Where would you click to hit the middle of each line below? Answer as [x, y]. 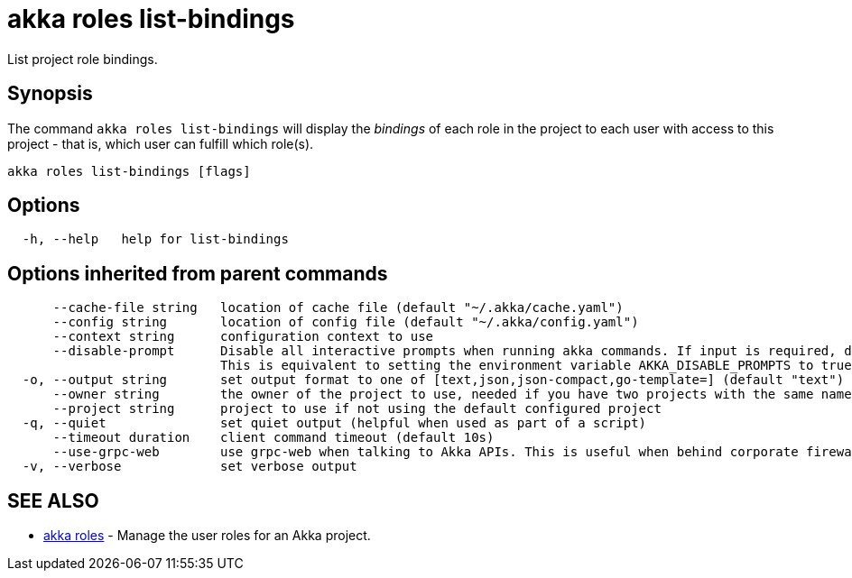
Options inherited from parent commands [198, 273]
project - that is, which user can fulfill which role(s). [161, 143]
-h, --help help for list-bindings [155, 239]
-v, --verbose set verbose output [190, 467]
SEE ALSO [53, 500]
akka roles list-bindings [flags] [129, 171]
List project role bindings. [83, 59]
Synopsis [50, 94]
